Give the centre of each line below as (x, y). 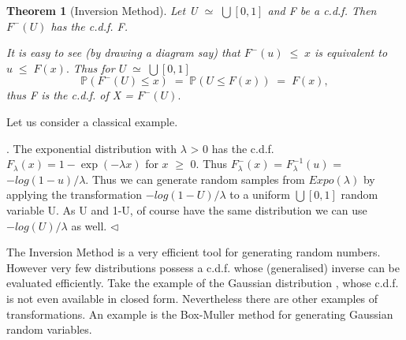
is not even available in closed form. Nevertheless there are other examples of (192, 298)
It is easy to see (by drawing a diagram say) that (123, 52)
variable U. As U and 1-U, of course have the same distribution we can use (187, 209)
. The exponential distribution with (92, 148)
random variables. (49, 329)
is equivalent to (351, 52)
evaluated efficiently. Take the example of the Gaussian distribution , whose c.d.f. (203, 283)
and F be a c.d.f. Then (322, 10)
